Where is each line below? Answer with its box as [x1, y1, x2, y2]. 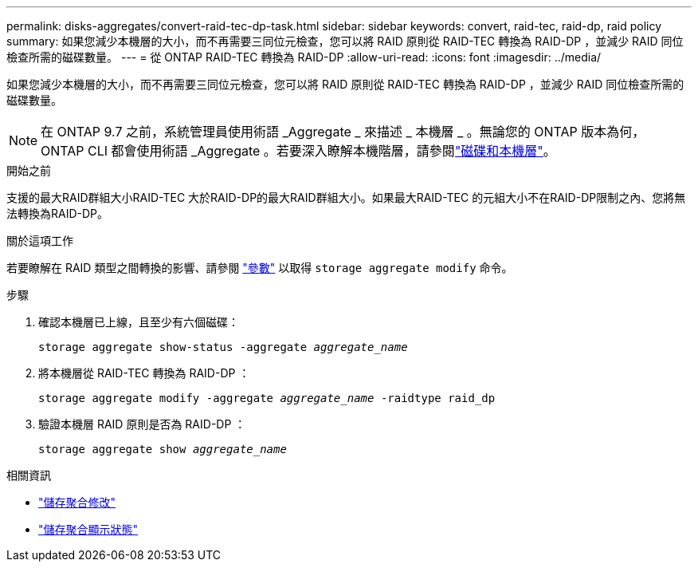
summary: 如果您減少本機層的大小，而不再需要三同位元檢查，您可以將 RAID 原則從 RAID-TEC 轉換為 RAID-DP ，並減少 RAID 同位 [6, 34, 684, 48]
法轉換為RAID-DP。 [6, 207, 109, 220]
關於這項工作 [6, 234, 73, 247]
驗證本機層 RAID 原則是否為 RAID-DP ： [38, 417, 246, 431]
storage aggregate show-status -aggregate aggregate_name [38, 341, 408, 353]
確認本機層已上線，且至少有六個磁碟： [38, 315, 239, 329]
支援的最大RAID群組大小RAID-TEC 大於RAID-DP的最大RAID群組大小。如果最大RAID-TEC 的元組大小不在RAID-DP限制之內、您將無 [6, 191, 686, 204]
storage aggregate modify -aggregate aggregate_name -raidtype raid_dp [38, 392, 496, 404]
